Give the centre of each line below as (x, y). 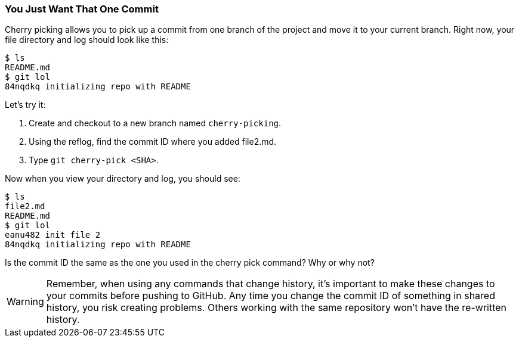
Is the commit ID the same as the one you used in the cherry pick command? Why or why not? (190, 263)
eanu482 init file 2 (53, 235)
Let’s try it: (25, 105)
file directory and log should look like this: (87, 40)
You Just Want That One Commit (82, 9)
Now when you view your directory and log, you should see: (123, 179)
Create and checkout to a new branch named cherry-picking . (155, 123)
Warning (25, 302)
